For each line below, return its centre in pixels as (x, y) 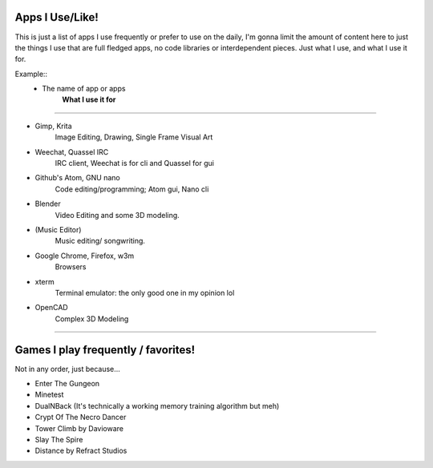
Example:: (31, 74)
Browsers (71, 267)
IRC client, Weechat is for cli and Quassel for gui (134, 163)
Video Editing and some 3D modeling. (117, 215)
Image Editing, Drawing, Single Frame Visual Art (134, 137)
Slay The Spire (59, 439)
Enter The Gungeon (67, 384)
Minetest (49, 395)
